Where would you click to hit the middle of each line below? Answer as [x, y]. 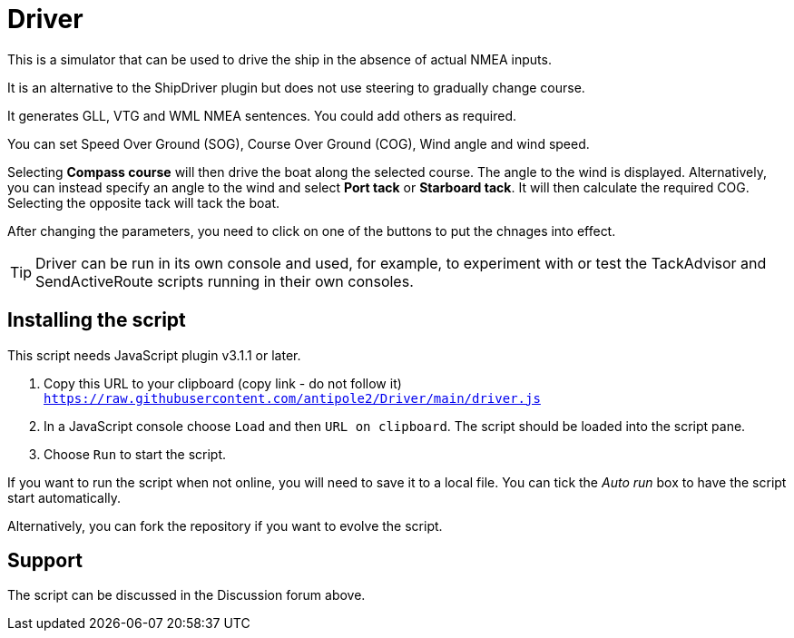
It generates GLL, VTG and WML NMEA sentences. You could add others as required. [262, 115]
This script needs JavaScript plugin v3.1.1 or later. [154, 355]
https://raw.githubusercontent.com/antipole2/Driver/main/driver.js [292, 398]
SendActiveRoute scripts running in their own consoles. [225, 281]
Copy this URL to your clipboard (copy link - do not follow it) [223, 383]
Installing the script [97, 320]
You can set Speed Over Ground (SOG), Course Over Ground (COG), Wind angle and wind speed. [299, 143]
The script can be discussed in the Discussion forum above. [186, 595]
